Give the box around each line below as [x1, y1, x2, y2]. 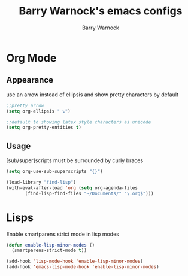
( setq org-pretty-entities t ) [6, 125, 82, 131]
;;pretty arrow [6, 102, 44, 108]
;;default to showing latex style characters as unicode [6, 119, 151, 125]
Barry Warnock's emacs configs [19, 4, 183, 18]
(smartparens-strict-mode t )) [11, 247, 87, 254]
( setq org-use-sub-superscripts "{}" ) [6, 169, 103, 175]
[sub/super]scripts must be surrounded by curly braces [6, 157, 144, 164]
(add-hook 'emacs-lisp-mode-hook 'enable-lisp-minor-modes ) [6, 264, 160, 270]
